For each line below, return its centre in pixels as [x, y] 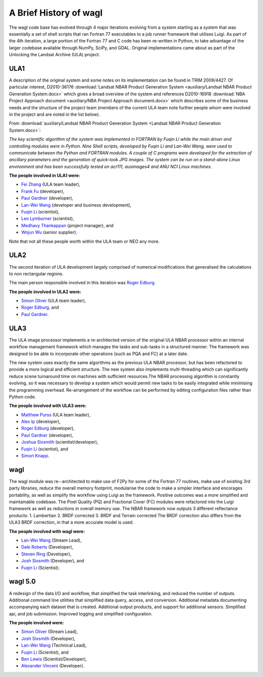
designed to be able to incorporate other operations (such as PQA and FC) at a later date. [99, 354]
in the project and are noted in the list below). [55, 114]
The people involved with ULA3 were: [48, 406]
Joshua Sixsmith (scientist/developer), [60, 442]
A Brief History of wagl [56, 13]
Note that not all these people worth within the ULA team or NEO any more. [84, 241]
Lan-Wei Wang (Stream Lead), [51, 540]
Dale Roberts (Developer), [47, 547]
